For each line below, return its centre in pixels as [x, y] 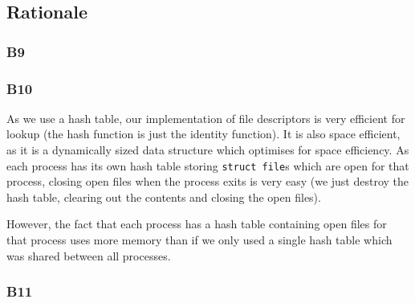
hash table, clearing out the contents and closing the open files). [164, 197]
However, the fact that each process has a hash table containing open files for [197, 224]
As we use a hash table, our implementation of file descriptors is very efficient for [206, 118]
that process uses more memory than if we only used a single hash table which [199, 240]
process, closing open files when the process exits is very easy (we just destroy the [208, 181]
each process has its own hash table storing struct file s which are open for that [208, 165]
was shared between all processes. [89, 255]
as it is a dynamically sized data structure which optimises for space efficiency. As [208, 150]
